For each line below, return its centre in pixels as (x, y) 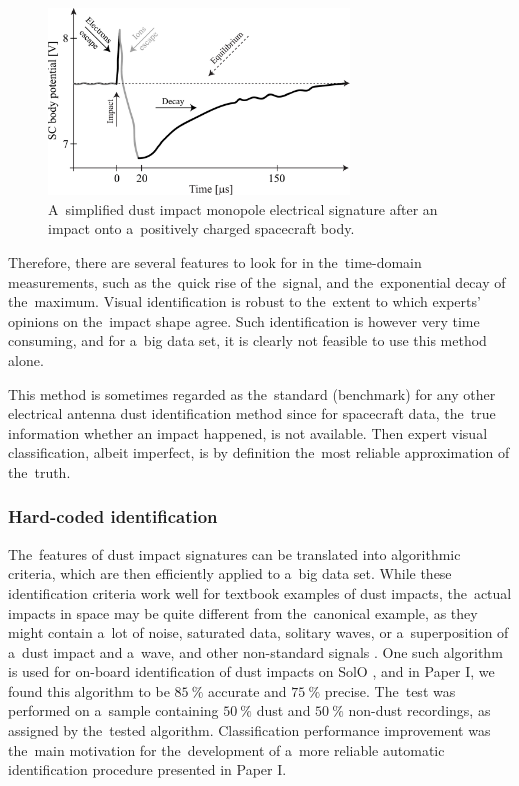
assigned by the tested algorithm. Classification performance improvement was (249, 730)
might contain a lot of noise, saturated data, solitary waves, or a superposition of (258, 632)
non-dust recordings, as (419, 710)
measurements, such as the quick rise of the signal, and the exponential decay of (257, 281)
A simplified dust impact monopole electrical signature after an (243, 208)
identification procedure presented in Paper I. (147, 769)
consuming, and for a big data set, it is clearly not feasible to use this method (247, 340)
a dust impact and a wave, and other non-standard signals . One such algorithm (255, 651)
